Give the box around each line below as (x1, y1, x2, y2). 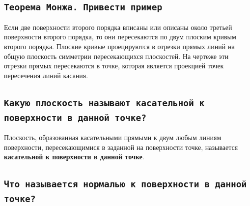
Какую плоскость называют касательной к (4, 97, 205, 108)
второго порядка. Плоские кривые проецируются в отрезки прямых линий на (4, 41, 235, 51)
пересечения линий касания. (4, 70, 88, 80)
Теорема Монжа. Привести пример (4, 2, 163, 13)
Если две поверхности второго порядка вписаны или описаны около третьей (4, 22, 232, 32)
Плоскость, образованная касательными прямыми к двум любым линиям (4, 132, 222, 143)
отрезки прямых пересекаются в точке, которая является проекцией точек (4, 60, 224, 71)
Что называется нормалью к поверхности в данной (4, 179, 247, 190)
